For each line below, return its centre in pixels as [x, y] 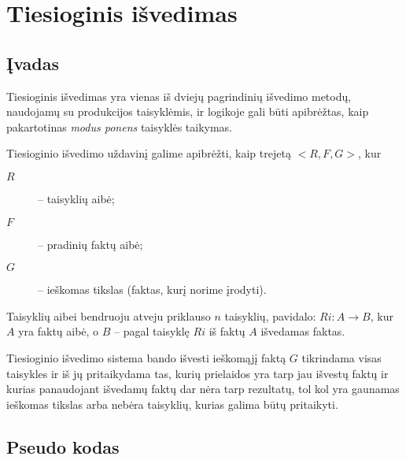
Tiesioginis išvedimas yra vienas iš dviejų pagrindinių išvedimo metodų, [179, 96]
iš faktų [227, 331]
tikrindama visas [341, 357]
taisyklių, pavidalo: [270, 315]
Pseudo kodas [63, 446]
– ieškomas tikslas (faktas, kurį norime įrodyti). [152, 289]
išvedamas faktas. [303, 331]
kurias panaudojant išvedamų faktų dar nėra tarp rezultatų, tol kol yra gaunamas [203, 389]
